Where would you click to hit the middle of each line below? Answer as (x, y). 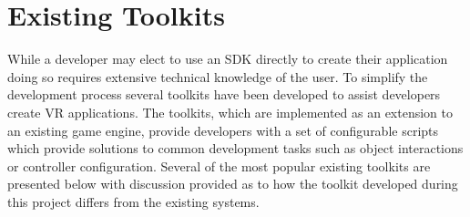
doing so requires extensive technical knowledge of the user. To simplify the (218, 76)
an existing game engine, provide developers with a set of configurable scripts (223, 130)
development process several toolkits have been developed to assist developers (224, 94)
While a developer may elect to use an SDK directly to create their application (228, 59)
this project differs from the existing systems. (133, 201)
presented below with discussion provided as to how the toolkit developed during (233, 184)
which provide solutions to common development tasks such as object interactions (235, 148)
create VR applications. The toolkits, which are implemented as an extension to (230, 112)
